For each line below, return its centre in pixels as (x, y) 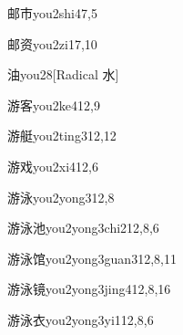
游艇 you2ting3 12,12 (62, 136)
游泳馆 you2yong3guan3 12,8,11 (92, 258)
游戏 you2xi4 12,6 (53, 166)
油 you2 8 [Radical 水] (63, 74)
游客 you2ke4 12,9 (54, 105)
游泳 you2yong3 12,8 (61, 197)
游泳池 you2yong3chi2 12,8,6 (83, 228)
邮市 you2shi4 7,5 (52, 13)
